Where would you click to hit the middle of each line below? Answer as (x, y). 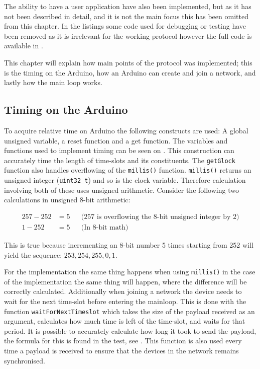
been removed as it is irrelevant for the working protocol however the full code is (128, 35)
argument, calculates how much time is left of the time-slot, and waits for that (125, 321)
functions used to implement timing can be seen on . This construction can (119, 150)
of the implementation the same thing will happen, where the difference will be (125, 281)
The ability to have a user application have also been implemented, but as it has (128, 6)
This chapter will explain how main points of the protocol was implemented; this (128, 62)
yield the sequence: (33, 254)
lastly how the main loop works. (53, 82)
